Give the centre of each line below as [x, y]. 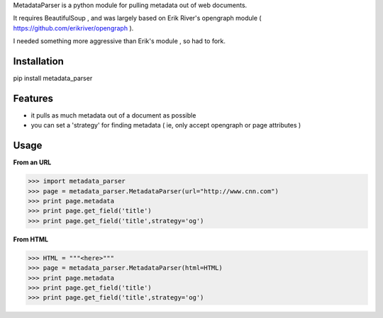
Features [33, 98]
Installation [38, 61]
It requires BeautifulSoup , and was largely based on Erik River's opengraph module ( [137, 18]
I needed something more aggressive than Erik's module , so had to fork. [120, 41]
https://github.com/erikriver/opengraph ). [73, 28]
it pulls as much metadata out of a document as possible [113, 115]
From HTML [31, 239]
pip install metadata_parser [53, 79]
